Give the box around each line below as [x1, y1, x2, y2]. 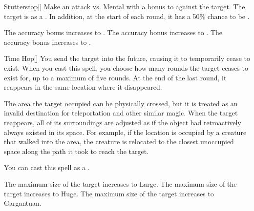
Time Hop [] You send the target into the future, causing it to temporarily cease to [4, 53, 250, 63]
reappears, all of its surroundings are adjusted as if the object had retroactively [4, 117, 241, 127]
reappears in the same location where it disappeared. [4, 82, 162, 92]
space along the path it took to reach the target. [4, 146, 149, 156]
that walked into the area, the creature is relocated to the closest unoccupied [4, 136, 234, 147]
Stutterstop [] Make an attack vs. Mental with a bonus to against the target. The [4, 1, 245, 11]
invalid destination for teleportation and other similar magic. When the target [4, 108, 238, 118]
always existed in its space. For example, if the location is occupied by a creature [4, 127, 247, 137]
